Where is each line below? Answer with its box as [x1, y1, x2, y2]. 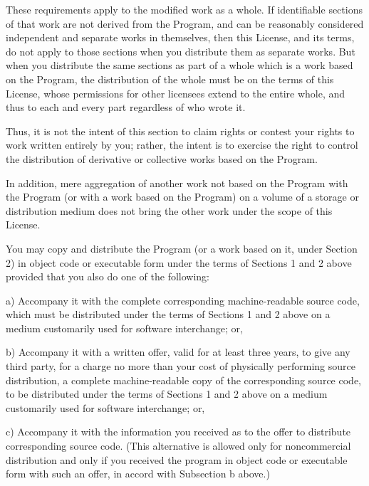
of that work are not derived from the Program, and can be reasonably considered [6, 16, 364, 31]
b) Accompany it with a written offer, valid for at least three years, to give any [6, 344, 350, 359]
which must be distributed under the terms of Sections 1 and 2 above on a [6, 307, 331, 322]
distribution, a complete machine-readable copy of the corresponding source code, [6, 372, 361, 387]
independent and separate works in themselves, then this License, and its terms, [6, 30, 355, 45]
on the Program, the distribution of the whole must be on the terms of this [6, 71, 334, 86]
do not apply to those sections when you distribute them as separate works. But [6, 43, 355, 58]
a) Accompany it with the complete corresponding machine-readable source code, [6, 292, 360, 307]
